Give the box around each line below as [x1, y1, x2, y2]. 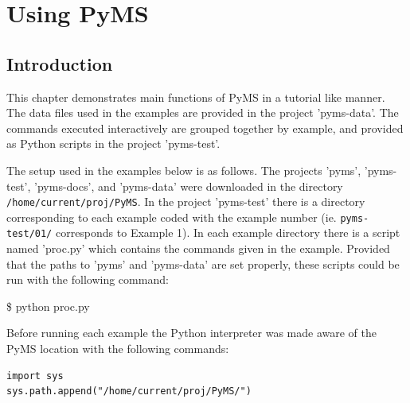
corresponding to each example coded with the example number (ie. [6, 208, 337, 225]
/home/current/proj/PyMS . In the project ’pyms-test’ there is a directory [6, 193, 365, 210]
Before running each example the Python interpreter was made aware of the [6, 324, 377, 341]
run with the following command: [6, 271, 169, 288]
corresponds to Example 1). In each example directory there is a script [55, 224, 400, 241]
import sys [6, 370, 64, 382]
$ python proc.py [6, 297, 90, 314]
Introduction [6, 51, 113, 76]
